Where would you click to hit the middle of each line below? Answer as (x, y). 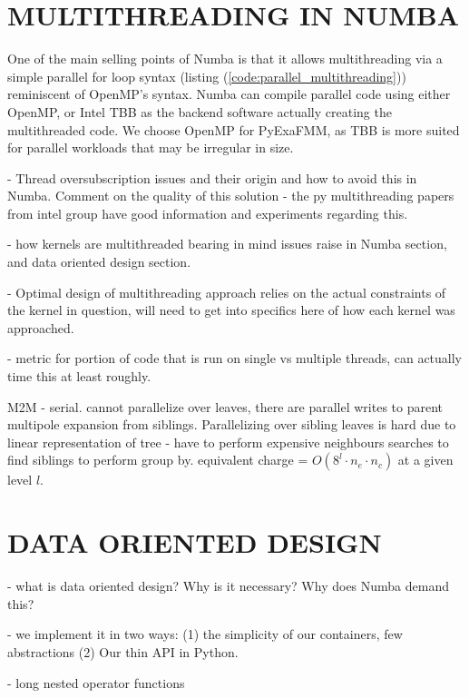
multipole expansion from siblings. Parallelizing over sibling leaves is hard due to (232, 424)
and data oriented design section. (99, 262)
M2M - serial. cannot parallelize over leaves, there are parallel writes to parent (225, 406)
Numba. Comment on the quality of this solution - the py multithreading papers (231, 196)
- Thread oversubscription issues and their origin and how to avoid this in (212, 177)
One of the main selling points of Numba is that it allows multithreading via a (225, 59)
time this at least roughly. (79, 376)
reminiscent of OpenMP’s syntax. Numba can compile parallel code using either (229, 94)
